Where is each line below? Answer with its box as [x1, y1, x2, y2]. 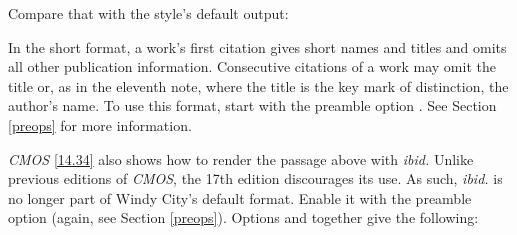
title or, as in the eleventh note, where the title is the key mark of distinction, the [8, 75, 509, 96]
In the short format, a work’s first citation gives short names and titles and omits [8, 36, 507, 57]
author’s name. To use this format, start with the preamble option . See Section [8, 95, 497, 116]
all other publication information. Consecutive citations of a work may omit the [8, 56, 496, 77]
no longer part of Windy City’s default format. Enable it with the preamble [8, 187, 472, 208]
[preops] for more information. [8, 114, 192, 135]
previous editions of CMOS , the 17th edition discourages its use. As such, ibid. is [8, 168, 503, 189]
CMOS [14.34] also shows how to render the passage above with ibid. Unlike [8, 148, 474, 169]
